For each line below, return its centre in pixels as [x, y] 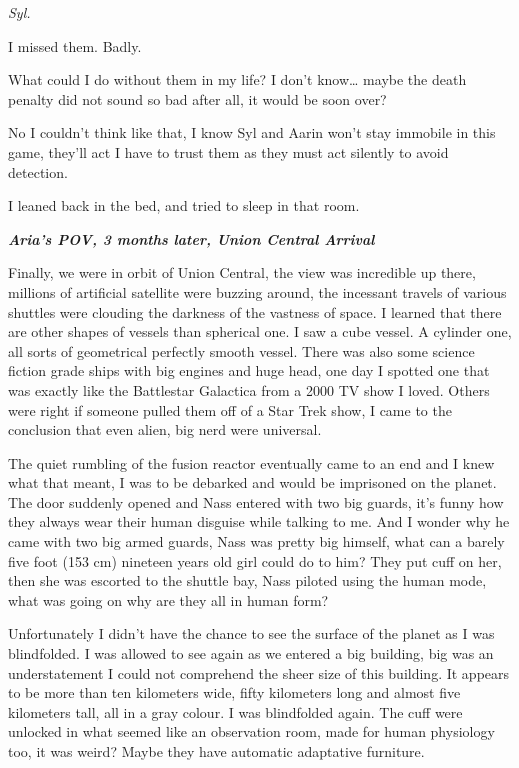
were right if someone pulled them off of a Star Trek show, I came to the [230, 409]
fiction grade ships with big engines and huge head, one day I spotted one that [249, 370]
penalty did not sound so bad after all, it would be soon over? [197, 98]
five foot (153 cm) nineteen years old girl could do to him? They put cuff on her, [255, 560]
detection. [38, 171]
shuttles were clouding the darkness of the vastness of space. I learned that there [255, 311]
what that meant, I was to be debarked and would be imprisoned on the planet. [252, 482]
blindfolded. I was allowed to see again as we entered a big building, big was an [251, 653]
